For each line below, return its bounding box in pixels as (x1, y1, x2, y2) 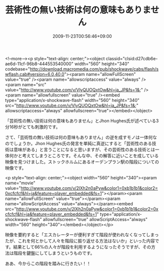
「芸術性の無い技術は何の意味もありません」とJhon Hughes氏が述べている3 (5, 118, 159, 123)
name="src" (22, 81, 47, 87)
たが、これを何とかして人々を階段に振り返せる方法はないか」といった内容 (5, 238, 155, 244)
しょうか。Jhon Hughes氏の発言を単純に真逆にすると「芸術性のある (13, 140, 152, 146)
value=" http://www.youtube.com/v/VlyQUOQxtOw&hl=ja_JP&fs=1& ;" (5, 87, 143, 93)
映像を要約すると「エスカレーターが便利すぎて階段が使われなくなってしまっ (5, 231, 159, 238)
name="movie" (5, 180, 36, 186)
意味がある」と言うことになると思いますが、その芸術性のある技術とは (13, 147, 155, 152)
